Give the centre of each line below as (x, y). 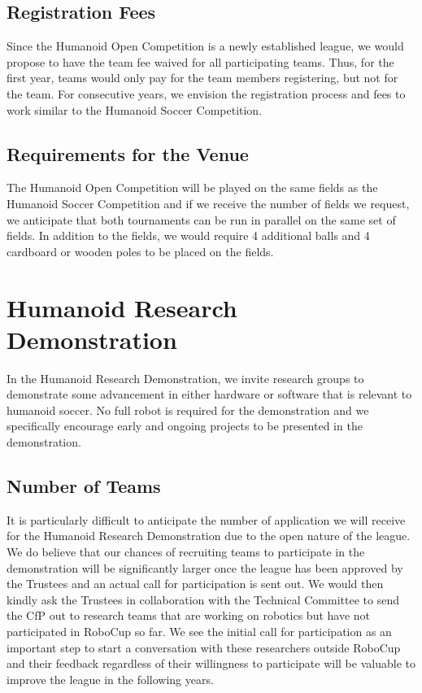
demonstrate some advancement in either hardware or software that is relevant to (209, 394)
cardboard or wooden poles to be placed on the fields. (140, 251)
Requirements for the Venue (128, 153)
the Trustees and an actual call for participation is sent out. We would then (195, 584)
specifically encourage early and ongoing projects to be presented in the (185, 426)
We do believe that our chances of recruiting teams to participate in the (186, 552)
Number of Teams (84, 486)
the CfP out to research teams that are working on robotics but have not (189, 615)
